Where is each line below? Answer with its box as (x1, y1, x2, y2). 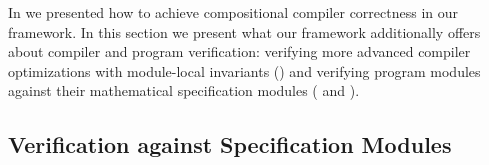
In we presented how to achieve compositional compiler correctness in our (8, 2, 459, 22)
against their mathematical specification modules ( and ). (8, 80, 360, 101)
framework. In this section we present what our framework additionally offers (8, 21, 481, 42)
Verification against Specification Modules (8, 129, 452, 160)
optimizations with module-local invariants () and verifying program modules (8, 60, 481, 81)
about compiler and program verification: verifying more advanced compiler (8, 41, 471, 62)
